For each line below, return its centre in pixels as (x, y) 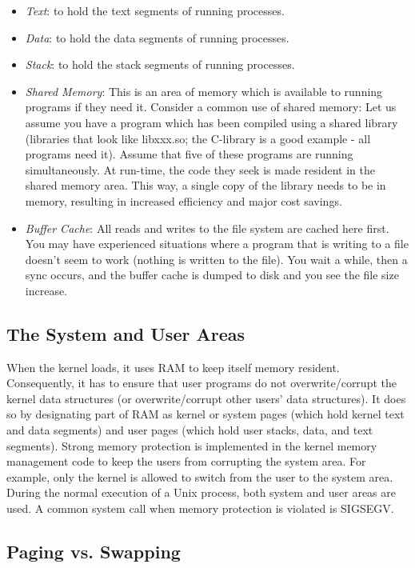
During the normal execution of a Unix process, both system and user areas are (201, 492)
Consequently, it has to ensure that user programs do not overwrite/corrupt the (202, 383)
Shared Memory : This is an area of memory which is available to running (204, 91)
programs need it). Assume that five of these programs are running (189, 154)
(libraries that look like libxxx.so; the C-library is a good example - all (198, 138)
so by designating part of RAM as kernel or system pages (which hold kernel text (206, 414)
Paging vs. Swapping (94, 552)
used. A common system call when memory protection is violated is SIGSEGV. (200, 508)
